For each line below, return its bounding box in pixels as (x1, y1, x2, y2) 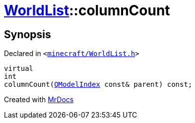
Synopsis (4, 28, 51, 41)
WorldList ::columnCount (4, 2, 170, 19)
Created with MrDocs (4, 95, 74, 104)
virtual (4, 64, 34, 73)
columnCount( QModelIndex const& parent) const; (4, 80, 193, 89)
